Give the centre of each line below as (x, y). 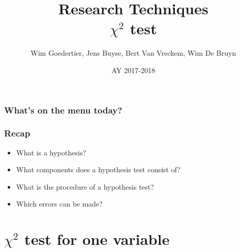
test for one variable (97, 239)
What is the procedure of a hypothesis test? (85, 186)
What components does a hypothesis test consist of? (98, 169)
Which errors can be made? (59, 204)
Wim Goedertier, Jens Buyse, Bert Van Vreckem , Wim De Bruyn (133, 53)
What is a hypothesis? (51, 152)
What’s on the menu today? (63, 110)
